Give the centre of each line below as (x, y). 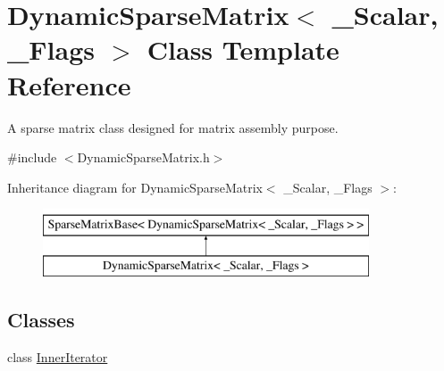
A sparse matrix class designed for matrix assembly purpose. (173, 127)
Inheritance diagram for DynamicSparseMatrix (135, 187)
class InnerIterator (58, 356)
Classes (41, 319)
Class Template (243, 49)
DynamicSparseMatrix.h (143, 157)
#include (32, 157)
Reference (69, 84)
